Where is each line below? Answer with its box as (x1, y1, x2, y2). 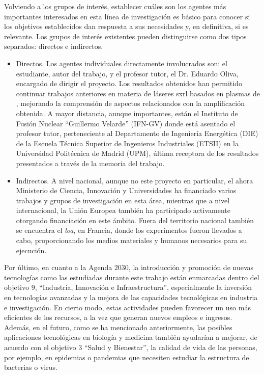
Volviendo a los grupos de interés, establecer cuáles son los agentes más (4, 1, 226, 11)
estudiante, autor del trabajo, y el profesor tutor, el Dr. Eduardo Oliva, (16, 68, 239, 78)
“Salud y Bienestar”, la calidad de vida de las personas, (84, 342, 257, 352)
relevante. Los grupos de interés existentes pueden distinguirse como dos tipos (4, 31, 247, 41)
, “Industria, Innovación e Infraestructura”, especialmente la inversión (35, 282, 252, 292)
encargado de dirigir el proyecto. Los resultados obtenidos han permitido (16, 78, 242, 89)
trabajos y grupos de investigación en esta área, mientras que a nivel (16, 195, 230, 205)
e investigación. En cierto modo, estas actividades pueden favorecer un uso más (4, 302, 251, 312)
